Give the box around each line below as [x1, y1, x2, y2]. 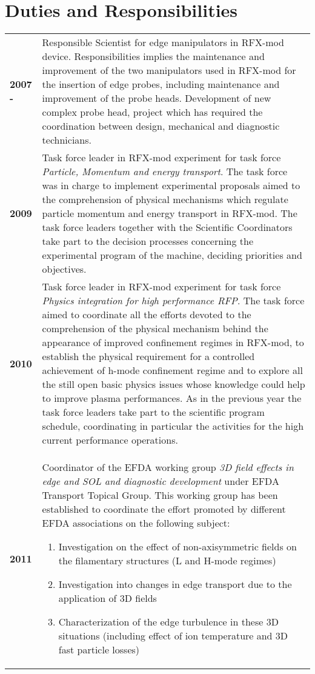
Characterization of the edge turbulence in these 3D [58, 615, 279, 629]
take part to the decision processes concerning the [42, 234, 254, 249]
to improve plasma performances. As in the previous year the [42, 391, 302, 405]
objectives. [42, 262, 87, 276]
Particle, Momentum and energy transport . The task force [42, 164, 288, 179]
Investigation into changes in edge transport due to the [58, 577, 292, 592]
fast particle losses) [58, 642, 140, 657]
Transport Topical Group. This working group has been [42, 488, 278, 502]
